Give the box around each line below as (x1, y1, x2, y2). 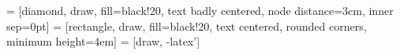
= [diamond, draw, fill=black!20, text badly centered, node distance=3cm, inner (6, 2, 394, 18)
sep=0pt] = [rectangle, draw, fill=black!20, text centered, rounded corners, (6, 17, 367, 34)
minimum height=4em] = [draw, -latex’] (6, 33, 200, 49)
